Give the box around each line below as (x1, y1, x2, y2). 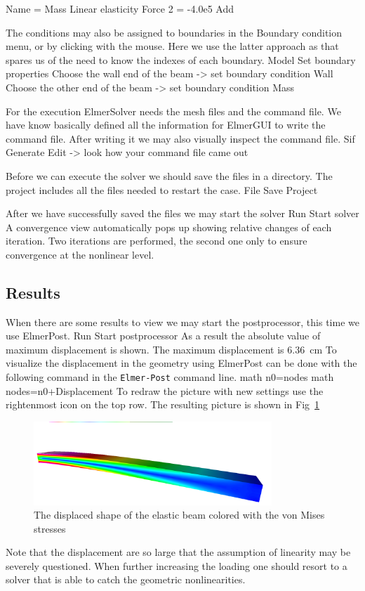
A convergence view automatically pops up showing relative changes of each (6, 219, 332, 234)
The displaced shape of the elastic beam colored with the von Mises (34, 507, 325, 522)
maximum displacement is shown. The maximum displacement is (6, 342, 284, 356)
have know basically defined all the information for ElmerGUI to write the (6, 117, 326, 132)
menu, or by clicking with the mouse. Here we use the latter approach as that (6, 39, 339, 53)
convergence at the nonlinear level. (6, 247, 154, 261)
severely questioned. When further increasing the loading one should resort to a (6, 558, 347, 573)
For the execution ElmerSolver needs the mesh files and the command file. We (6, 103, 341, 118)
